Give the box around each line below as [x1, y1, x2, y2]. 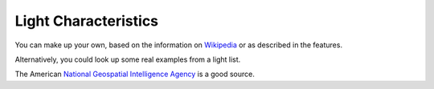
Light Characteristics [14, 12, 159, 30]
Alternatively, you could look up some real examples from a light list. [14, 55, 241, 64]
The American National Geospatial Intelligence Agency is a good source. [14, 69, 255, 79]
